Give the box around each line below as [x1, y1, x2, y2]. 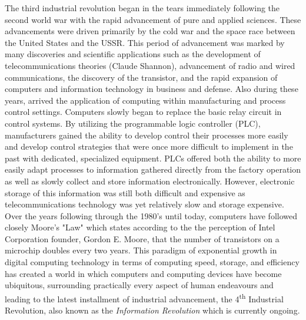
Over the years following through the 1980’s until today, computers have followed [5, 209, 298, 222]
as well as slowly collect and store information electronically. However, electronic [5, 174, 295, 187]
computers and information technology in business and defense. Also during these [5, 83, 298, 95]
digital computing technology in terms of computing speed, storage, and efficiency [5, 256, 300, 268]
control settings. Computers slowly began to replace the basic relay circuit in [5, 105, 282, 118]
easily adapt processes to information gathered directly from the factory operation [5, 163, 301, 176]
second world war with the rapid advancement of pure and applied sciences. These [5, 13, 301, 25]
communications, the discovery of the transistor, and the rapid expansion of [5, 71, 278, 83]
